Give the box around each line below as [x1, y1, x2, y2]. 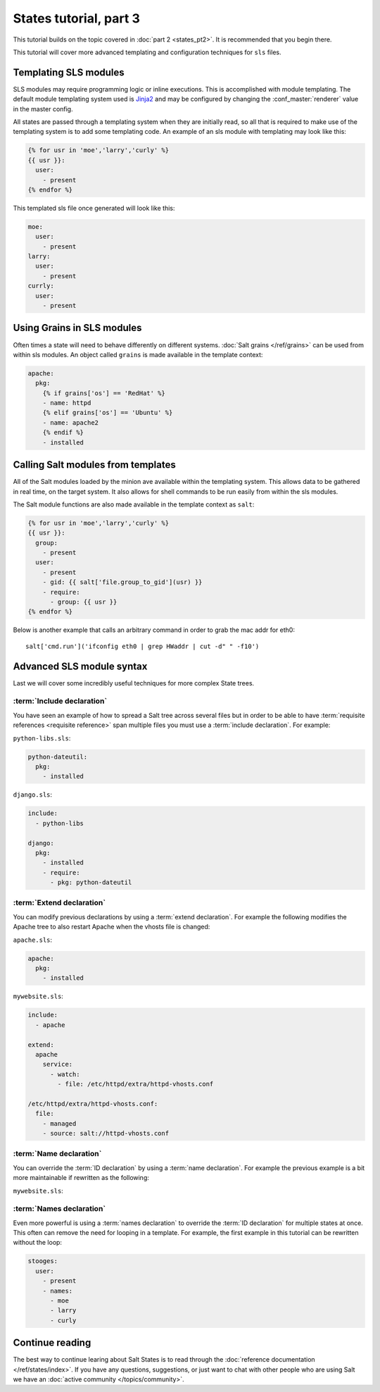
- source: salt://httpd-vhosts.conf [42, 1129, 169, 1138]
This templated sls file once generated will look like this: [13, 204, 175, 212]
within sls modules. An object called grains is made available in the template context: [13, 350, 263, 359]
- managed [42, 1119, 77, 1127]
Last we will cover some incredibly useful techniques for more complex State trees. [13, 678, 255, 687]
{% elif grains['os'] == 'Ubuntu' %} [42, 409, 173, 417]
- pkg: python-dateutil [50, 878, 132, 887]
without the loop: [13, 1238, 63, 1247]
